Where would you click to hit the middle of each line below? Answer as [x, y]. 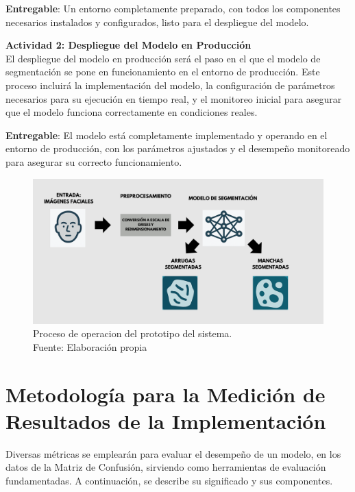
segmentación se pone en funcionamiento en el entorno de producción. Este [163, 72]
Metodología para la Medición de [166, 394]
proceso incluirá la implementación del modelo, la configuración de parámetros [170, 85]
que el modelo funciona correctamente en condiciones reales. [132, 112]
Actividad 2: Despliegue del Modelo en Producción [128, 45]
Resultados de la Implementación [166, 420]
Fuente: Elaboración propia [90, 346]
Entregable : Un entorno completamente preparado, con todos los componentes [173, 8]
